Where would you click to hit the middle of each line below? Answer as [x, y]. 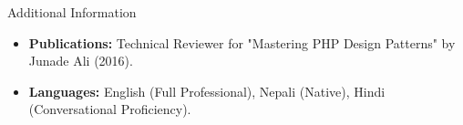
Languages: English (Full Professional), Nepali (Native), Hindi [207, 91]
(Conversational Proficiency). [110, 109]
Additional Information [72, 12]
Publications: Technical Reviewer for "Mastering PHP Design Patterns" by [242, 42]
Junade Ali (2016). [81, 61]
